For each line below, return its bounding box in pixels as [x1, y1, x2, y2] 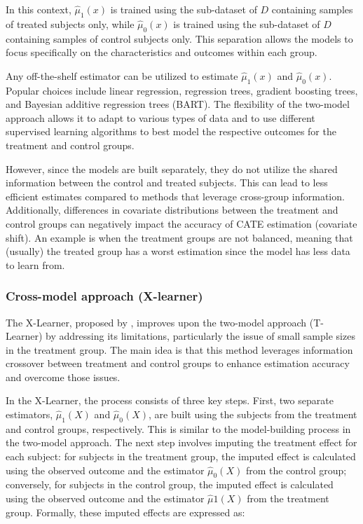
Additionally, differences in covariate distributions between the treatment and [6, 202, 338, 217]
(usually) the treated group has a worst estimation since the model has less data [6, 244, 350, 258]
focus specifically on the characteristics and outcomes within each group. [6, 45, 317, 60]
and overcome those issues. [6, 369, 121, 384]
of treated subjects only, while [6, 16, 135, 31]
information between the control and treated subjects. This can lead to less [6, 175, 328, 190]
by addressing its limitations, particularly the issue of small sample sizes [46, 329, 355, 343]
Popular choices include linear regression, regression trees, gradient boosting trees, [6, 83, 358, 97]
